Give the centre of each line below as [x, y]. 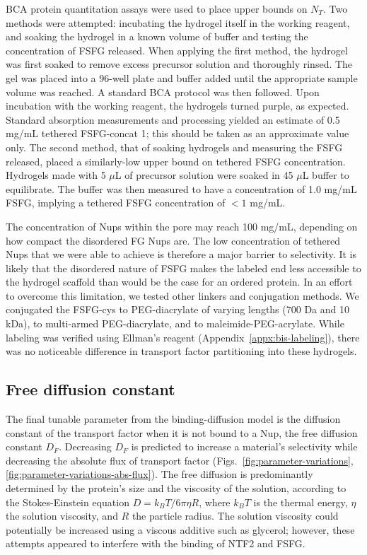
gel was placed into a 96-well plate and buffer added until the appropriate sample [182, 77]
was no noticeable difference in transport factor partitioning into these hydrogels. [181, 351]
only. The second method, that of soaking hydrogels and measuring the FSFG [174, 147]
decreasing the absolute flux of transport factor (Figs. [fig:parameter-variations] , [180, 460]
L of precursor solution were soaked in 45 [204, 175]
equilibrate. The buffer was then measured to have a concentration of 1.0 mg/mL [181, 188]
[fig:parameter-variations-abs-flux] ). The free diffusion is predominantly [159, 474]
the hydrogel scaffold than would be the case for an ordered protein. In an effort [179, 282]
